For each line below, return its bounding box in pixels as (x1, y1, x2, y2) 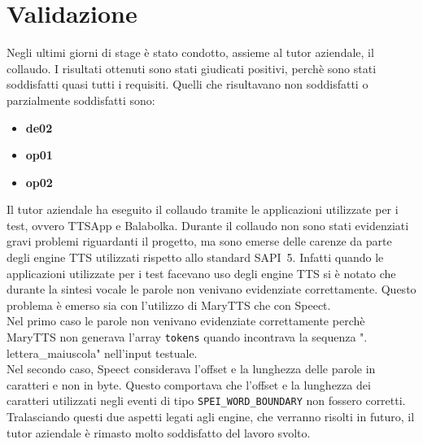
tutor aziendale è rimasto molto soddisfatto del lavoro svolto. (7, 424, 311, 441)
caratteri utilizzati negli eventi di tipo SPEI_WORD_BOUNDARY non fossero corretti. (7, 392, 406, 409)
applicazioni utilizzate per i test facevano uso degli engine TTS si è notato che (7, 264, 396, 281)
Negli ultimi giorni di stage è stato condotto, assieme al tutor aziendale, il (7, 44, 374, 61)
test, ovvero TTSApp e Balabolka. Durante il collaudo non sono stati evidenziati (7, 216, 409, 233)
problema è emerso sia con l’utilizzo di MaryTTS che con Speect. (7, 296, 331, 313)
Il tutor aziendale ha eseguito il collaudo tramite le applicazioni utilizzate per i (7, 201, 399, 218)
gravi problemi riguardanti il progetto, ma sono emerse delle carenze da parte (7, 233, 392, 250)
